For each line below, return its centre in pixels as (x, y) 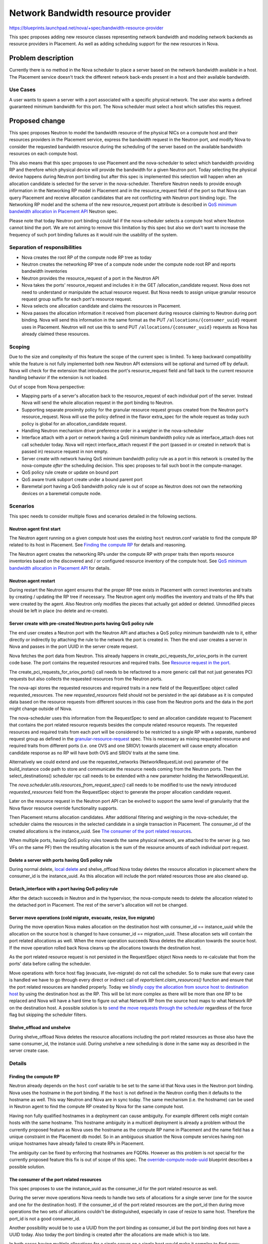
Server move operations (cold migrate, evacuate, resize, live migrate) (82, 918)
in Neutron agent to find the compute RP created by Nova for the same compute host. (97, 1107)
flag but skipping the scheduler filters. (48, 1015)
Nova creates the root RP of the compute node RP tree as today (87, 257)
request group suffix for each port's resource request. (77, 299)
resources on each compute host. (44, 154)
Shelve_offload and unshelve (40, 1028)
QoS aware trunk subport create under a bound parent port (82, 479)
